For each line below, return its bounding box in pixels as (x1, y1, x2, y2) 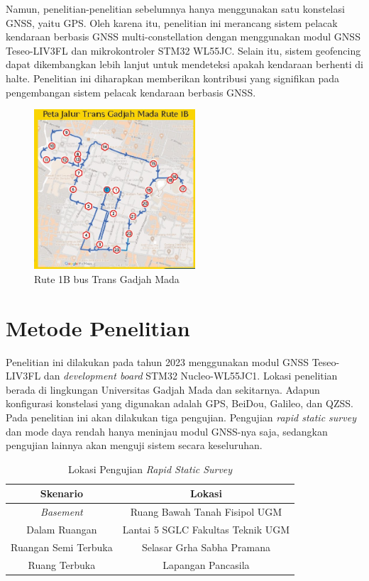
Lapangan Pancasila (163, 557, 250, 572)
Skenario (40, 486, 84, 501)
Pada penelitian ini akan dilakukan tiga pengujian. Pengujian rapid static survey (6, 409, 356, 424)
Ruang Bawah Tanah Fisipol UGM (130, 504, 282, 519)
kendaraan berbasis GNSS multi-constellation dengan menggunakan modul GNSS (6, 29, 360, 44)
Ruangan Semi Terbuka (11, 539, 113, 554)
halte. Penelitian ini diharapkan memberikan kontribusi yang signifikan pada (6, 70, 339, 85)
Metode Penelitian (6, 313, 190, 342)
